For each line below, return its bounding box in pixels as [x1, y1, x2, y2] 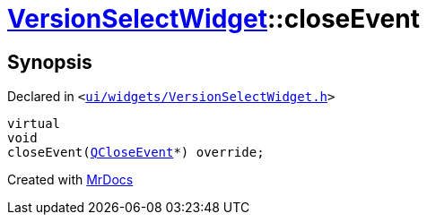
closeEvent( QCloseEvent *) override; [7, 145, 265, 160]
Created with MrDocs [7, 172, 134, 188]
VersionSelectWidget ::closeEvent [7, 4, 420, 34]
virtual [7, 116, 61, 132]
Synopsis [7, 50, 92, 73]
